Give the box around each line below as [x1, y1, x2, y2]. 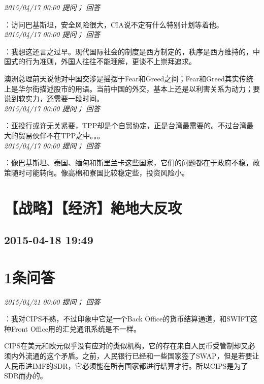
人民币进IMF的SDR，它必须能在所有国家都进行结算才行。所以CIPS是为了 [4, 360, 248, 371]
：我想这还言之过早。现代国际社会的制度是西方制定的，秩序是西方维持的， [4, 46, 253, 56]
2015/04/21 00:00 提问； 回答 [4, 296, 101, 307]
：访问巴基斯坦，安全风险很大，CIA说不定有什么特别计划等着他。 [4, 19, 223, 29]
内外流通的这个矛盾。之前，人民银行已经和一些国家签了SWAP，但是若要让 [11, 350, 259, 361]
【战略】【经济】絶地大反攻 [4, 197, 182, 218]
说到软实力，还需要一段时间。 [4, 93, 104, 104]
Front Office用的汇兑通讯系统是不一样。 [11, 323, 141, 334]
